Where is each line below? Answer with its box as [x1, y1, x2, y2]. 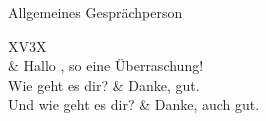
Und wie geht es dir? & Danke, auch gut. [8, 94, 260, 115]
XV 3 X [8, 35, 47, 56]
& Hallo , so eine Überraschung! [8, 55, 204, 76]
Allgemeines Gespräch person [8, 2, 183, 22]
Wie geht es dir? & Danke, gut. [8, 74, 200, 95]
